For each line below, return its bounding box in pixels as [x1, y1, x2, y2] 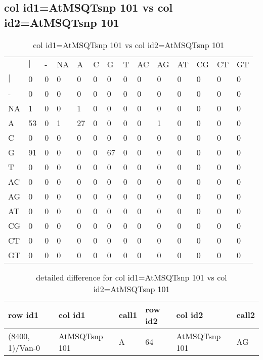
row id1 [8, 309, 39, 321]
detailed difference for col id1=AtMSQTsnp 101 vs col [36, 271, 227, 283]
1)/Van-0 [8, 341, 40, 353]
